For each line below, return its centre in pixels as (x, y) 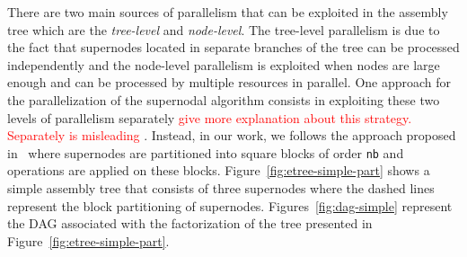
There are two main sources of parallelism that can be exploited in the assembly (228, 12)
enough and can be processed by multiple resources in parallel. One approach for (229, 82)
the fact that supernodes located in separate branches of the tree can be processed (233, 47)
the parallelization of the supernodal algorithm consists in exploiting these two (224, 99)
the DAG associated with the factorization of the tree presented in (190, 223)
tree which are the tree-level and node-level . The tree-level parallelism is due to (224, 29)
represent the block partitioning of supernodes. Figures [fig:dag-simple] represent (230, 205)
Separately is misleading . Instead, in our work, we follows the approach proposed (232, 135)
